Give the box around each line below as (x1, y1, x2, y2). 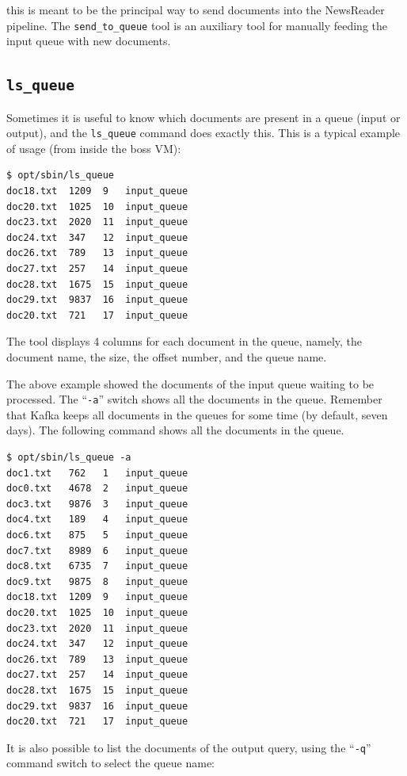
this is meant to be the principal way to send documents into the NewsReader (6, 2, 385, 17)
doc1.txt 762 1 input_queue (6, 467, 188, 479)
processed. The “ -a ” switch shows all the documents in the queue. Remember (6, 391, 382, 407)
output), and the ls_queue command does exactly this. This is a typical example (6, 124, 401, 141)
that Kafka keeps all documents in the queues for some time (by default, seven (6, 406, 388, 422)
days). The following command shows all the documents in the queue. (6, 422, 344, 438)
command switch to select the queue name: (6, 755, 215, 771)
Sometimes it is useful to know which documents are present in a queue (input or (6, 109, 401, 125)
